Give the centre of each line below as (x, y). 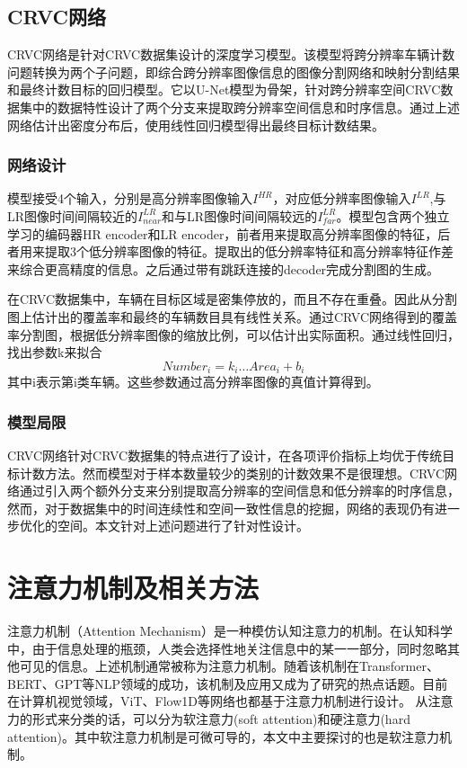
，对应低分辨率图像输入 (342, 198)
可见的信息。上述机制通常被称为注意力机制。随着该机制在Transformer (223, 666)
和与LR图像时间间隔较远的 (240, 215)
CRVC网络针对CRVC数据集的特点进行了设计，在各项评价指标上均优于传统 (225, 455)
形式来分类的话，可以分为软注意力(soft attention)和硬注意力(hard (221, 719)
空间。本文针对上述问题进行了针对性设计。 (183, 526)
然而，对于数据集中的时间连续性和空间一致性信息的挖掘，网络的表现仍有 (221, 508)
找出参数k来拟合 (55, 352)
